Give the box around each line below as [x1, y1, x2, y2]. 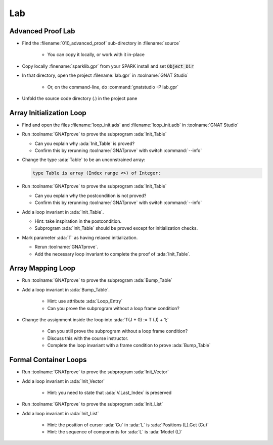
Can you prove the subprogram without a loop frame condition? [47, 305, 179, 311]
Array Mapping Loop [9, 264, 76, 273]
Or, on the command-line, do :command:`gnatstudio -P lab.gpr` [47, 84, 179, 90]
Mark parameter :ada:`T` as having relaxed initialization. [22, 234, 138, 240]
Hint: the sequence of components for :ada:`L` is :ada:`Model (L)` [47, 429, 183, 435]
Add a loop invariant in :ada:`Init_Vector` [22, 378, 105, 384]
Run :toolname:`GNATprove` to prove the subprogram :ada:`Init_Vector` [22, 369, 169, 375]
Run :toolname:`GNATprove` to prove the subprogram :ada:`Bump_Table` [22, 277, 173, 283]
